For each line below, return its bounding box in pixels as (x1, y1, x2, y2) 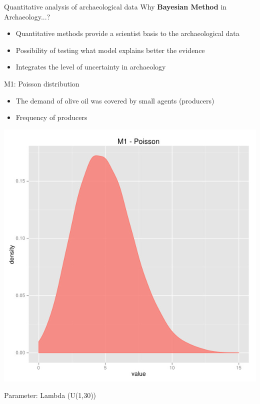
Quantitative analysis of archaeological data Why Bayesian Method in (4, 1, 227, 11)
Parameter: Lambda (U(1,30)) (4, 390, 96, 400)
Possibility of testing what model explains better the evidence (15, 44, 205, 55)
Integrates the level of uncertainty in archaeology (15, 61, 166, 72)
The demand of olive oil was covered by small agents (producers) (15, 95, 214, 105)
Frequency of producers (15, 112, 87, 122)
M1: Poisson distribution (4, 78, 79, 88)
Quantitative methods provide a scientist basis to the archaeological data (15, 28, 239, 38)
